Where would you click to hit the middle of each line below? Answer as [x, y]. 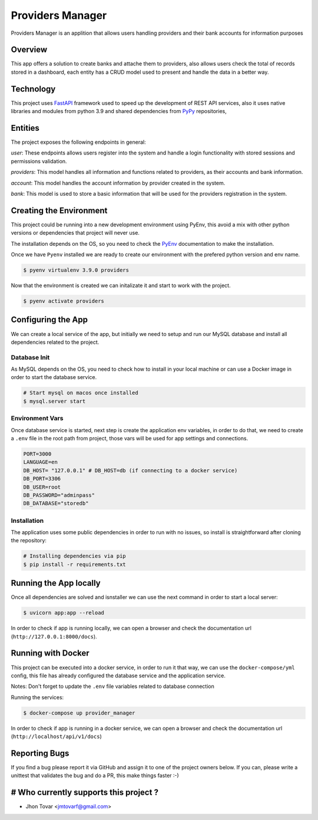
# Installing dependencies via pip [74, 556]
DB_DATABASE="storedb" [56, 503]
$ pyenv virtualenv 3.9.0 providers [76, 270]
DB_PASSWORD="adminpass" [59, 495]
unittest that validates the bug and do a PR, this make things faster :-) [95, 776]
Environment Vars [37, 419]
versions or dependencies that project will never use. [75, 233]
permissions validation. [39, 161]
